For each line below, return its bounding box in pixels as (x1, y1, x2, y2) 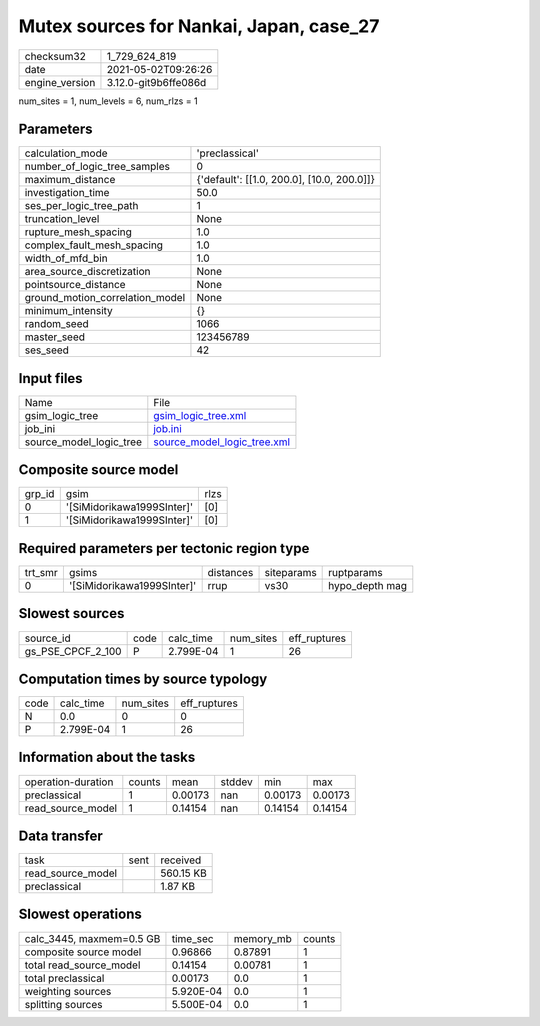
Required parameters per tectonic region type (18, 540, 310, 557)
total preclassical (24, 971, 105, 985)
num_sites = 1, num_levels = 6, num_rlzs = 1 (18, 95, 199, 107)
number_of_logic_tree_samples (24, 160, 170, 174)
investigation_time (24, 186, 110, 200)
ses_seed (24, 343, 70, 357)
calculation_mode (24, 146, 109, 160)
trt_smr (24, 566, 59, 579)
